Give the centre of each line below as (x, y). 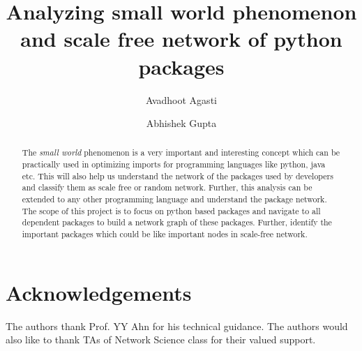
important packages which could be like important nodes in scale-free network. (165, 234)
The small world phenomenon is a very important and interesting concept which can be (181, 152)
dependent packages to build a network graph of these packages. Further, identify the (177, 222)
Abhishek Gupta (181, 123)
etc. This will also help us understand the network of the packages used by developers (178, 175)
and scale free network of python (181, 39)
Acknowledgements (99, 292)
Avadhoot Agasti (181, 99)
